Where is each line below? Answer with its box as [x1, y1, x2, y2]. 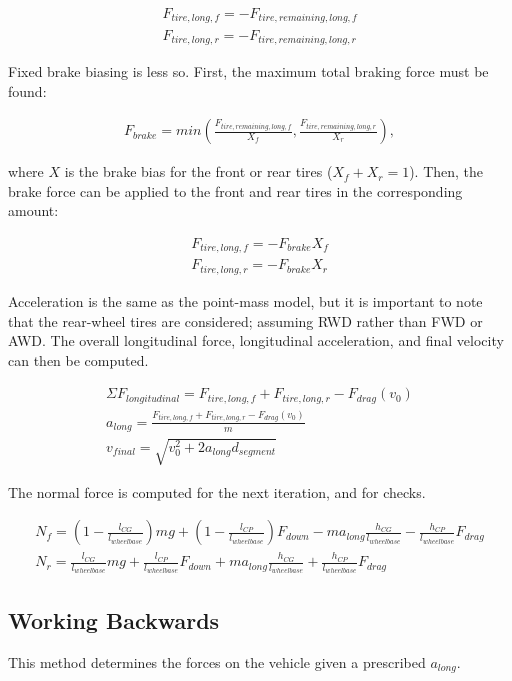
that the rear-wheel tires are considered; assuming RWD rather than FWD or [8, 310, 483, 331]
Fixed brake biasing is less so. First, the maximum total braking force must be [8, 60, 489, 81]
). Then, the [409, 161, 484, 182]
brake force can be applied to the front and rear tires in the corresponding [8, 180, 463, 201]
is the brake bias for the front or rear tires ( [64, 161, 333, 182]
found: [8, 80, 47, 101]
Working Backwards [8, 604, 220, 635]
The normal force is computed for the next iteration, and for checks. [8, 481, 426, 502]
